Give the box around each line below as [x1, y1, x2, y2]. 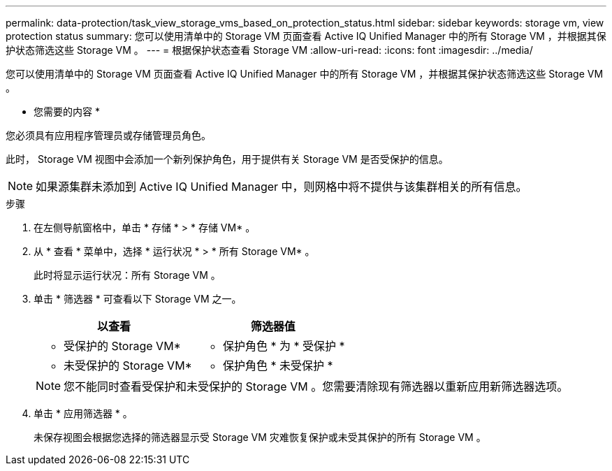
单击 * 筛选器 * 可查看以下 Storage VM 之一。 [34, 293, 242, 305]
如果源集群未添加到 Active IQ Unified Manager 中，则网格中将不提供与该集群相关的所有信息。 [36, 180, 527, 194]
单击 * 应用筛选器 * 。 [34, 407, 133, 419]
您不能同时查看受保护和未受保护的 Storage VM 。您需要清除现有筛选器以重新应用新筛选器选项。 [64, 379, 569, 393]
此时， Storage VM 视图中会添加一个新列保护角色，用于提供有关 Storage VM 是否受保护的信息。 [6, 153, 449, 165]
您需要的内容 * [34, 106, 100, 117]
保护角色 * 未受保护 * [222, 358, 333, 372]
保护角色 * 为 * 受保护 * [222, 339, 345, 353]
